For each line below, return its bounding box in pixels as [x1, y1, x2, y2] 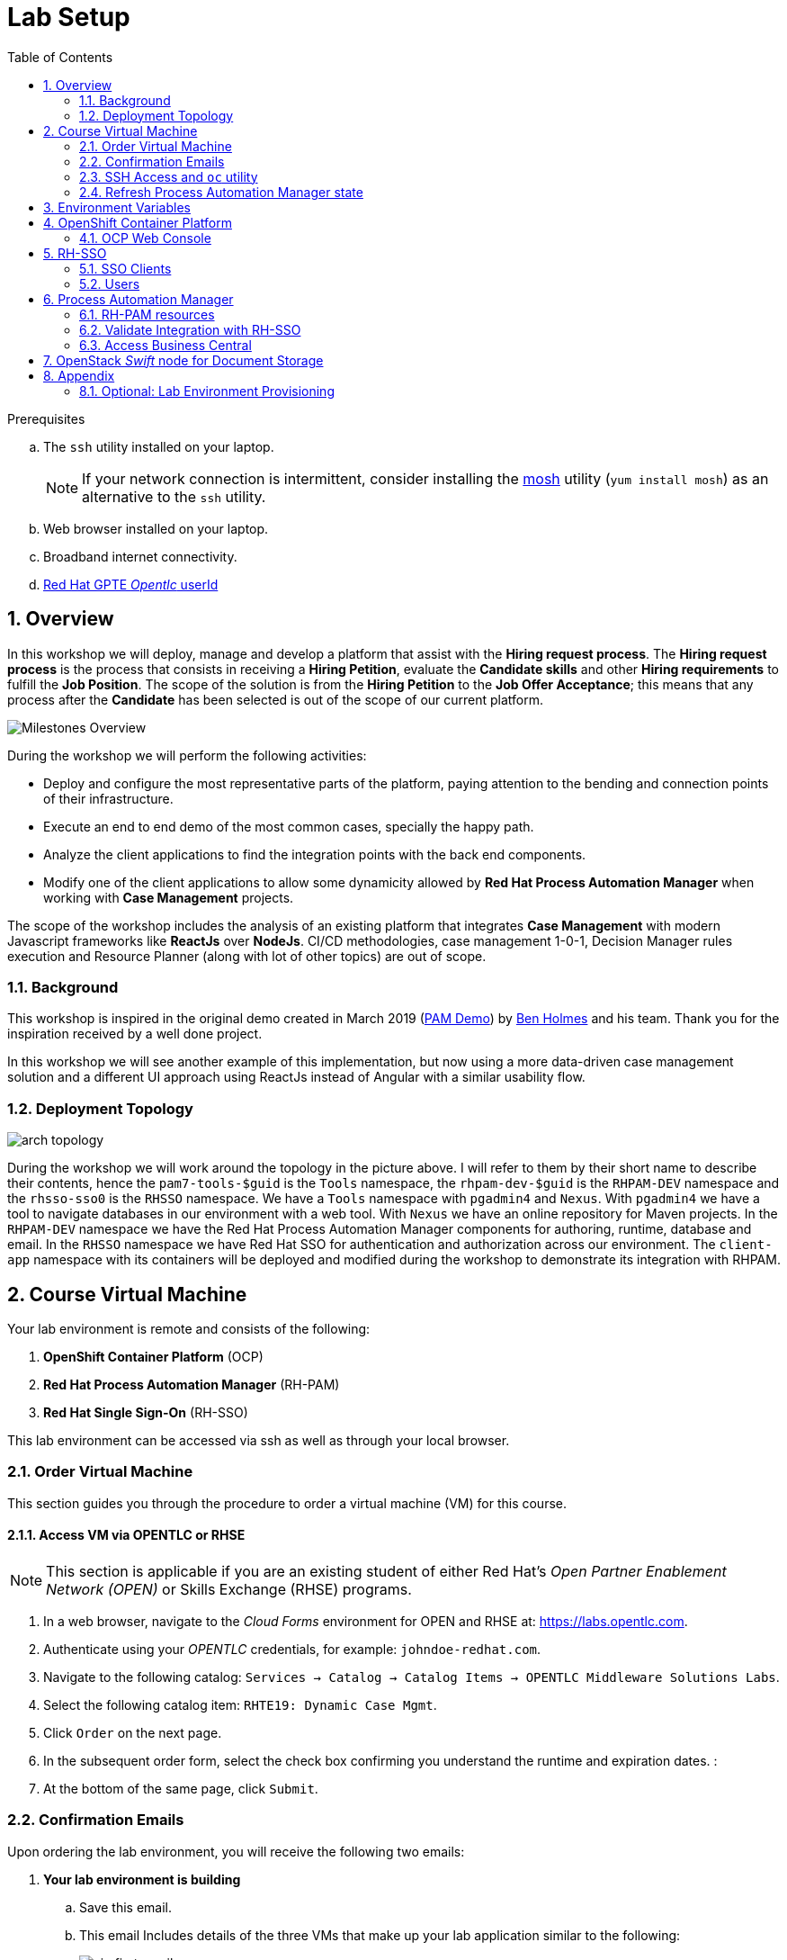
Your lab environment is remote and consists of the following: [7, 1320, 371, 1336]
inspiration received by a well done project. [7, 1026, 263, 1042]
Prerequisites [7, 410, 85, 427]
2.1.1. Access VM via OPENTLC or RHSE [7, 1527, 246, 1543]
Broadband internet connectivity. [43, 548, 237, 564]
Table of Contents [7, 49, 113, 65]
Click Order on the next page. [43, 1724, 222, 1740]
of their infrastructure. [43, 790, 174, 806]
